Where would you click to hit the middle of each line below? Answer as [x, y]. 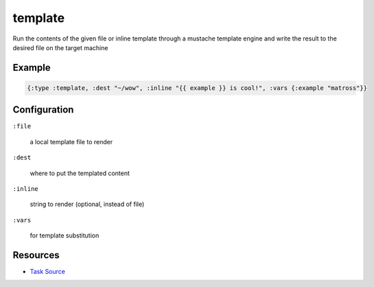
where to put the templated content [80, 173]
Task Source [47, 272]
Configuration [43, 110]
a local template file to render [71, 141]
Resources [36, 255]
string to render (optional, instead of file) [87, 204]
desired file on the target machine [60, 47]
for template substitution [65, 236]
